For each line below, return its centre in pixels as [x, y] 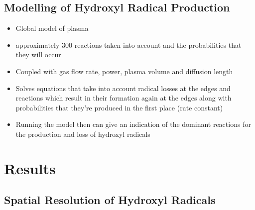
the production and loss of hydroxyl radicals [83, 134]
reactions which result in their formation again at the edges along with [124, 98]
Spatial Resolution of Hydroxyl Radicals [110, 200]
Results [30, 168]
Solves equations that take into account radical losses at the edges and [123, 88]
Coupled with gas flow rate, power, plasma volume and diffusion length [124, 71]
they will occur [38, 54]
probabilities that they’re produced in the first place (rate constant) [119, 107]
